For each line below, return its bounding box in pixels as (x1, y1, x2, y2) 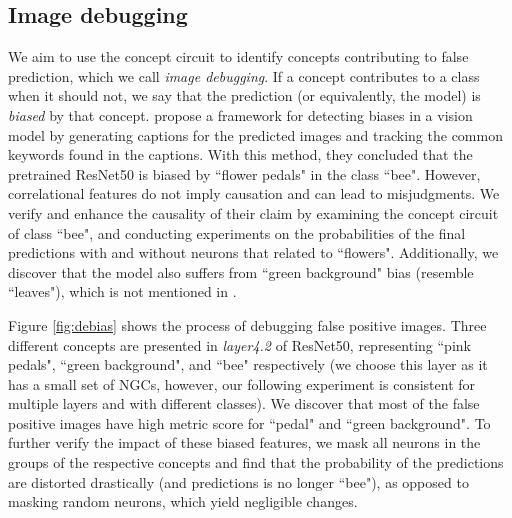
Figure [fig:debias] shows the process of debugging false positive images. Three (8, 314, 487, 335)
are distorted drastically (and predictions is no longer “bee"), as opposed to (8, 471, 469, 492)
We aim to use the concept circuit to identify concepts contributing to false (8, 46, 469, 67)
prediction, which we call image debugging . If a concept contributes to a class (8, 65, 480, 86)
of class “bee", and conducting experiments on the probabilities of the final (8, 222, 466, 243)
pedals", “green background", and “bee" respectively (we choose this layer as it (8, 354, 488, 375)
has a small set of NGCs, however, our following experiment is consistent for (8, 373, 476, 394)
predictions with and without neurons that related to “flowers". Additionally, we (8, 242, 499, 263)
